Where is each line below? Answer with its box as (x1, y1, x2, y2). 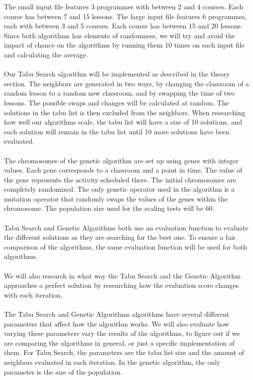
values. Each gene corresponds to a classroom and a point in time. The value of (4, 165, 242, 175)
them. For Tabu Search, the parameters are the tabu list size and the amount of (4, 347, 244, 357)
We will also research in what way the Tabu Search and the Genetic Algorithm (4, 270, 241, 280)
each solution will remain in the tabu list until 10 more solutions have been (4, 126, 230, 136)
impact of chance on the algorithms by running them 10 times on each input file (4, 40, 245, 50)
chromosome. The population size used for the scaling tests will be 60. (4, 203, 215, 213)
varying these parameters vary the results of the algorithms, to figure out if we (4, 328, 240, 338)
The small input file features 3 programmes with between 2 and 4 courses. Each (4, 1, 243, 11)
